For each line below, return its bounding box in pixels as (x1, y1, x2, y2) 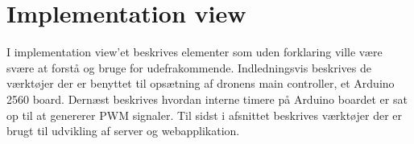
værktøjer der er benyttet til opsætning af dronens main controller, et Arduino (6, 75, 395, 92)
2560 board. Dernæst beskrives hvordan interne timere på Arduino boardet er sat (6, 90, 408, 107)
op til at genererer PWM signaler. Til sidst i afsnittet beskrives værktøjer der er (6, 106, 403, 123)
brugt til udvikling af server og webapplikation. (6, 122, 240, 139)
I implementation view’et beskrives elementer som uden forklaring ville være (6, 43, 383, 60)
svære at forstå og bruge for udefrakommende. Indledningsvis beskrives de (6, 59, 371, 76)
